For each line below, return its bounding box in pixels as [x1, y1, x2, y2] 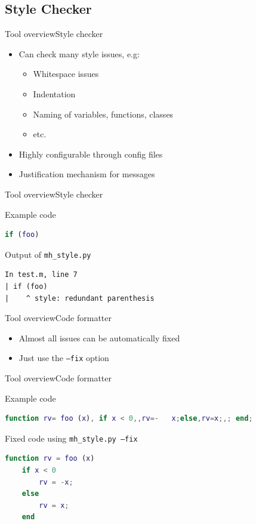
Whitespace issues [33, 67, 99, 80]
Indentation [33, 87, 76, 100]
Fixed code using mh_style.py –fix [5, 431, 138, 444]
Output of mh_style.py [5, 248, 91, 260]
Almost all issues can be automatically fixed [18, 331, 180, 344]
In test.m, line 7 [5, 270, 78, 279]
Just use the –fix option [18, 352, 109, 364]
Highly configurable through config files [18, 147, 163, 160]
